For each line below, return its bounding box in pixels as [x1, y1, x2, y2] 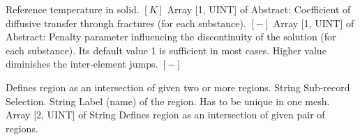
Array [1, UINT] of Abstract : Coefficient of [167, 2, 351, 16]
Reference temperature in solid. [6, 2, 140, 16]
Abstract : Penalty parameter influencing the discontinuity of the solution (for [6, 29, 336, 44]
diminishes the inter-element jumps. [6, 56, 158, 71]
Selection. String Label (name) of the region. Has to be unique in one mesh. [6, 93, 330, 108]
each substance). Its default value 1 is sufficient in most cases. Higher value [6, 42, 327, 57]
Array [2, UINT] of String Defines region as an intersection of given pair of [6, 107, 325, 122]
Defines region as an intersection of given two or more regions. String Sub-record [6, 79, 350, 94]
